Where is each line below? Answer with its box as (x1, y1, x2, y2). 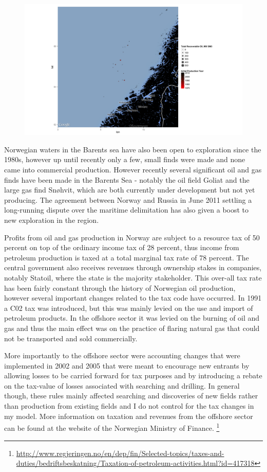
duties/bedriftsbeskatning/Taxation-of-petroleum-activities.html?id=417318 (16, 458, 255, 468)
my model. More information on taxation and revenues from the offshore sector (4, 410, 253, 421)
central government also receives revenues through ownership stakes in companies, (4, 262, 262, 273)
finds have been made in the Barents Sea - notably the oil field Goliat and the (4, 174, 250, 185)
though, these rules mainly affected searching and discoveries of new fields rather (4, 390, 258, 401)
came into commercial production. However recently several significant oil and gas (4, 164, 262, 175)
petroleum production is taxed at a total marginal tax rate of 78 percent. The (4, 252, 249, 263)
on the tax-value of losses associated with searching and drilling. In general (4, 380, 240, 391)
